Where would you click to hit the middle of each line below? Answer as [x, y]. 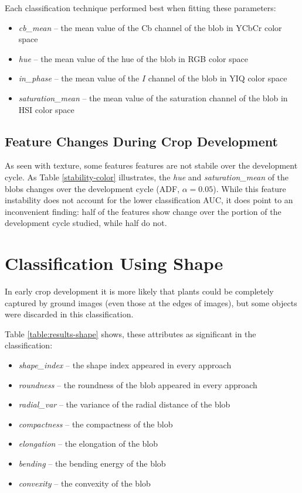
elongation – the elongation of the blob [88, 444]
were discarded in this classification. [69, 314]
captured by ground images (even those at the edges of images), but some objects [151, 302]
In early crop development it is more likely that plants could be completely [139, 291]
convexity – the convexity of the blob [84, 483]
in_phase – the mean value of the [79, 78]
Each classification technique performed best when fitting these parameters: [140, 8]
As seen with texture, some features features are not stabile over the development [151, 165]
